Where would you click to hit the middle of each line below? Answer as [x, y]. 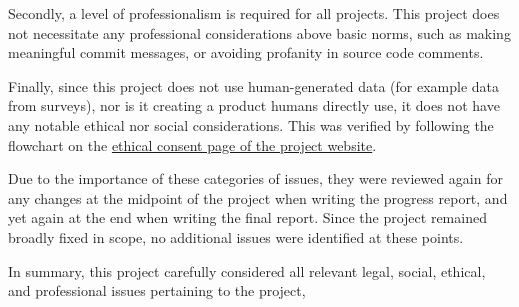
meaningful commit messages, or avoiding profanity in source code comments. [246, 52]
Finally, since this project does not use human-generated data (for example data [254, 85]
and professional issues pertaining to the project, [157, 290]
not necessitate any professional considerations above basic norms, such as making [259, 32]
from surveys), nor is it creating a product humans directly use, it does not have [254, 105]
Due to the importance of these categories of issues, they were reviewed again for [255, 178]
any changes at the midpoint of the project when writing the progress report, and [258, 197]
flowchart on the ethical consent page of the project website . [192, 144]
